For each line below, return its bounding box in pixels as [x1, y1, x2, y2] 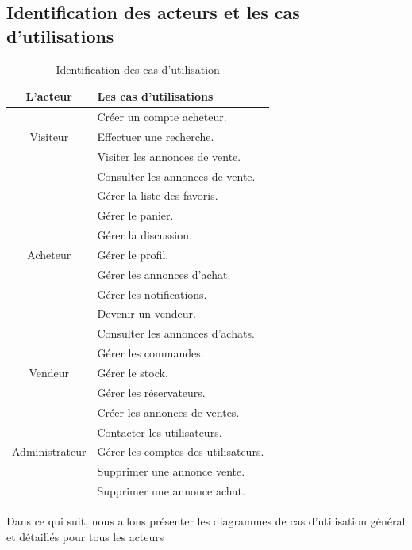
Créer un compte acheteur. [97, 109, 227, 125]
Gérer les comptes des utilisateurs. [97, 443, 264, 460]
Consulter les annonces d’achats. [97, 325, 255, 342]
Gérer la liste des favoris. [97, 187, 218, 204]
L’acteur [25, 88, 72, 105]
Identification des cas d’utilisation [56, 60, 220, 77]
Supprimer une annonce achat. [97, 483, 245, 499]
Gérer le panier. [97, 207, 174, 223]
